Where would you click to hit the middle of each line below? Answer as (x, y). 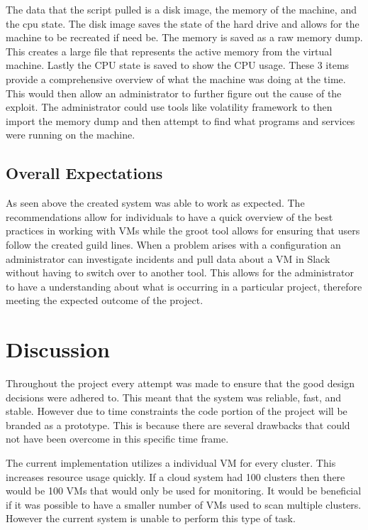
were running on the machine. (71, 135)
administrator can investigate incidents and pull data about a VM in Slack (168, 258)
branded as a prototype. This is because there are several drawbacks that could (178, 424)
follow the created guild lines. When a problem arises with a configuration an (173, 244)
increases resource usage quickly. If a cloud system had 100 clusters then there (175, 476)
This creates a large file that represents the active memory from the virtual (169, 51)
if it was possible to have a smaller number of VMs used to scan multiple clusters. (184, 504)
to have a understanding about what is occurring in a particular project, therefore (184, 286)
